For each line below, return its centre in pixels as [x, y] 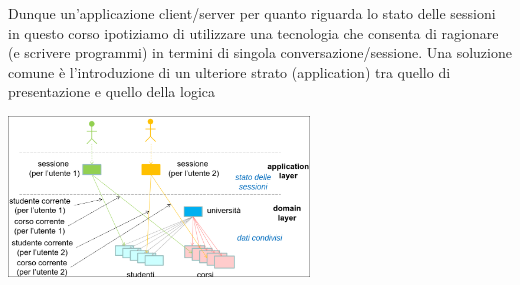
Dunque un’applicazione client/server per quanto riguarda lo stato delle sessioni [252, 13]
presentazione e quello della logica [111, 91]
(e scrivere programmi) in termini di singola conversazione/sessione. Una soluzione [260, 52]
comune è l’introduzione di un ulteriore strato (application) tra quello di [229, 71]
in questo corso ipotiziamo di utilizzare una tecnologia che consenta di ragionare [253, 32]
